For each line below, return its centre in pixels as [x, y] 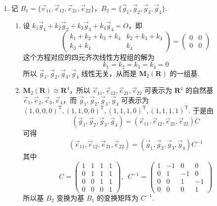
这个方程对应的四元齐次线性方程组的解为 [89, 57]
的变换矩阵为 [117, 197]
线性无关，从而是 [109, 73]
